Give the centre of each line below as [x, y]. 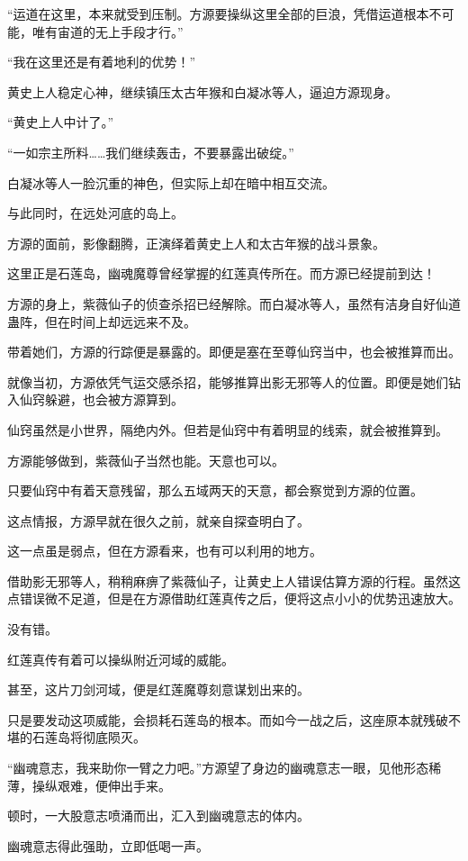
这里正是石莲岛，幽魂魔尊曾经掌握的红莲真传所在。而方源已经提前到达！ [221, 273]
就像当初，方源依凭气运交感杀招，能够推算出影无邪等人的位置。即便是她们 [228, 381]
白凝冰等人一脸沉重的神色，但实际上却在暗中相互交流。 [171, 182]
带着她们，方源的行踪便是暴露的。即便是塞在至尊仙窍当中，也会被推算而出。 [234, 352]
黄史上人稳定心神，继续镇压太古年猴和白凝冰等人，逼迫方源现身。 [202, 91]
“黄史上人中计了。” [61, 122]
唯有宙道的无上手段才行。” [108, 31]
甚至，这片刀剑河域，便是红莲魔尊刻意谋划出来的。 [158, 689]
